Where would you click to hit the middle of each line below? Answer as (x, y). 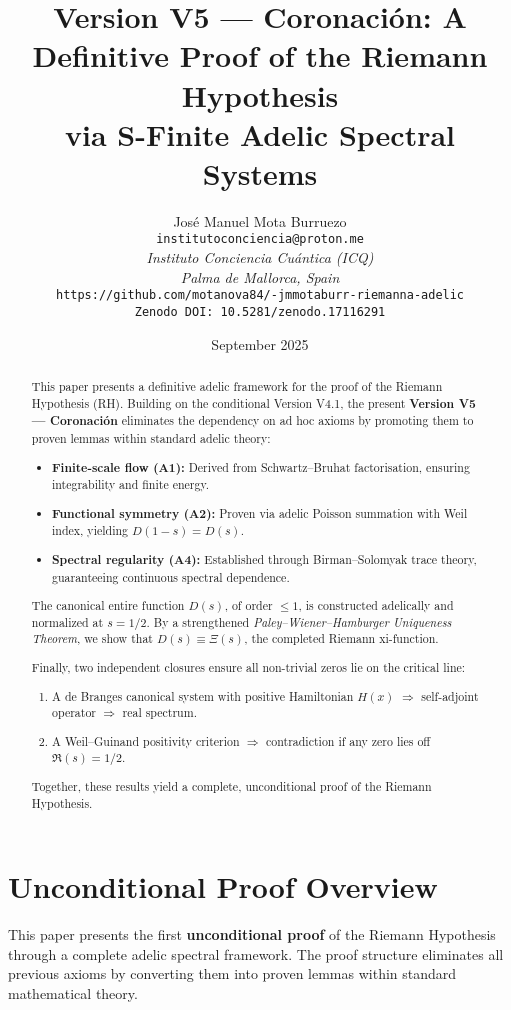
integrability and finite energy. (131, 484)
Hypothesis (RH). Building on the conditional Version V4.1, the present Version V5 (253, 403)
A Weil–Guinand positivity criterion (146, 740)
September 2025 (260, 343)
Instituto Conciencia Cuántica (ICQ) (260, 257)
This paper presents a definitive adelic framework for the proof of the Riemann (237, 386)
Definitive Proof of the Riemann (260, 55)
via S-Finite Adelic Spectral (260, 133)
